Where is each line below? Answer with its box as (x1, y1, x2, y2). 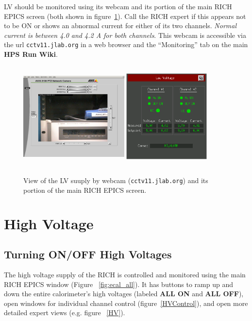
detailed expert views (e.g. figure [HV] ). (4, 307, 125, 318)
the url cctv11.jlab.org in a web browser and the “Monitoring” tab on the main (4, 39, 248, 50)
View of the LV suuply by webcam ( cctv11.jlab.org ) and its (23, 175, 208, 186)
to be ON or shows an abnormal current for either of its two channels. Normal (4, 20, 237, 31)
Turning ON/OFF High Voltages (4, 247, 172, 262)
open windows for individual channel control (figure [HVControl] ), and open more (4, 298, 248, 308)
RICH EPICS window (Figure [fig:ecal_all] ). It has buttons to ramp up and (4, 279, 234, 289)
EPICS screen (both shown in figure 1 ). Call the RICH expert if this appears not (4, 11, 246, 21)
